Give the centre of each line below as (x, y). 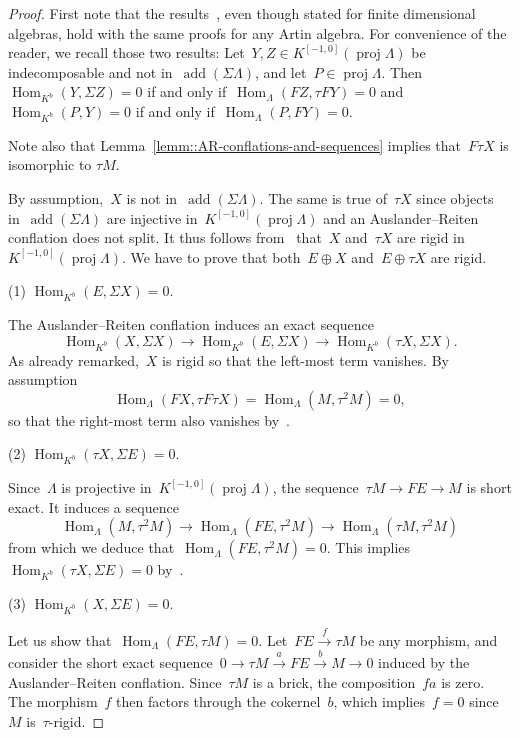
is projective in (106, 487)
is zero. (463, 681)
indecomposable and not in (90, 71)
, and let (281, 71)
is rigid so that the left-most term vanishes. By (305, 359)
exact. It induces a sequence (93, 506)
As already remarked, (73, 359)
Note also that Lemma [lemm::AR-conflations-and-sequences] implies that (235, 144)
